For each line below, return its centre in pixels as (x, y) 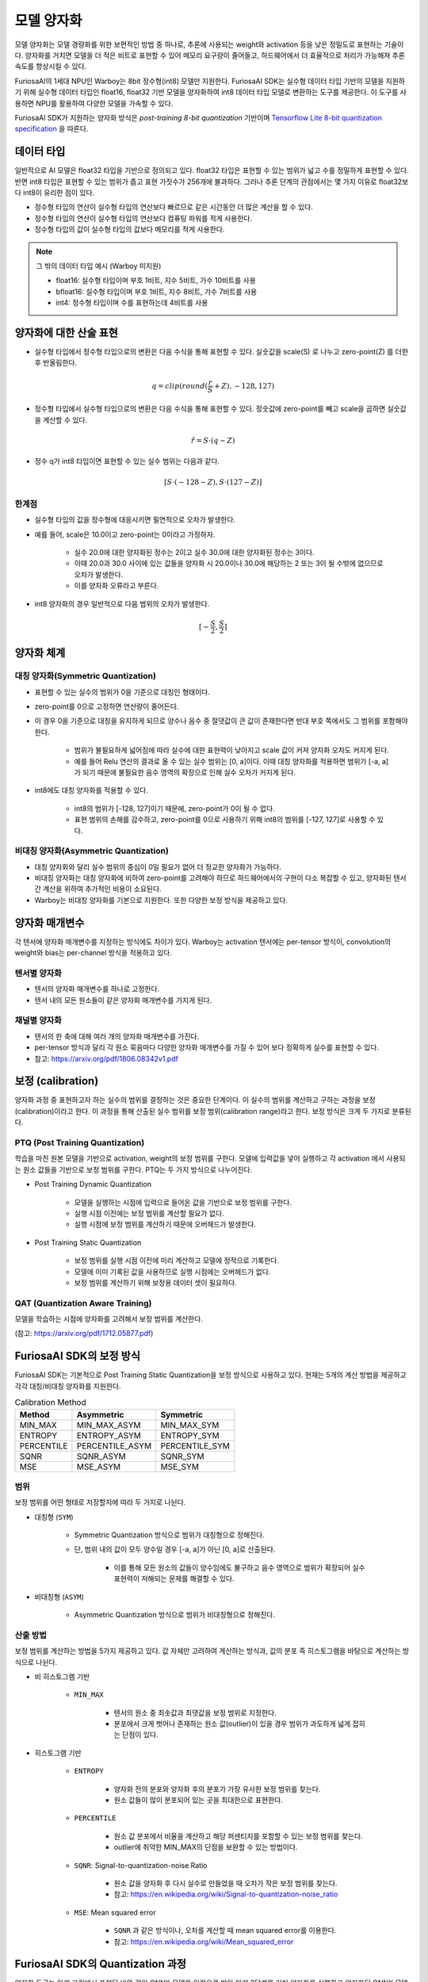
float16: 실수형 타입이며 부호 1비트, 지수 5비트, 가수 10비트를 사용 (156, 281)
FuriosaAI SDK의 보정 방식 (77, 1356)
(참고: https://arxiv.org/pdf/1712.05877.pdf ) (84, 1333)
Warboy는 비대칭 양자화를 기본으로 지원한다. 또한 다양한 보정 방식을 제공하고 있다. (161, 900)
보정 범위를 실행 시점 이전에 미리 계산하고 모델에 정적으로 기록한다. (176, 1261)
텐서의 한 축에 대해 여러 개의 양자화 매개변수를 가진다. (117, 1036)
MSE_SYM (180, 1467)
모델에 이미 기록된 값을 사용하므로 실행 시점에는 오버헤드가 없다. (172, 1272)
